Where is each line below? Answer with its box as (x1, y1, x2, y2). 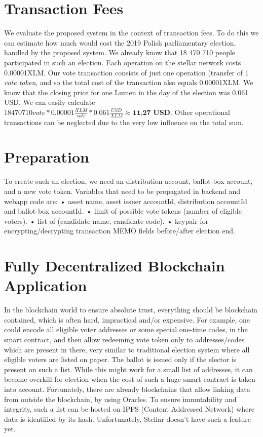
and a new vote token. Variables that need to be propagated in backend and (4, 186, 241, 196)
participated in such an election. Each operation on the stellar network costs (4, 57, 241, 67)
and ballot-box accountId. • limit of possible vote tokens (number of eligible (4, 206, 242, 216)
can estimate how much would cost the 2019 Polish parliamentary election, (4, 37, 236, 48)
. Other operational (170, 106, 230, 117)
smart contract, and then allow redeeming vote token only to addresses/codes (4, 334, 245, 345)
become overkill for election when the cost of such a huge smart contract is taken (4, 374, 255, 384)
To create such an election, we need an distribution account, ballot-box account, (4, 176, 253, 186)
